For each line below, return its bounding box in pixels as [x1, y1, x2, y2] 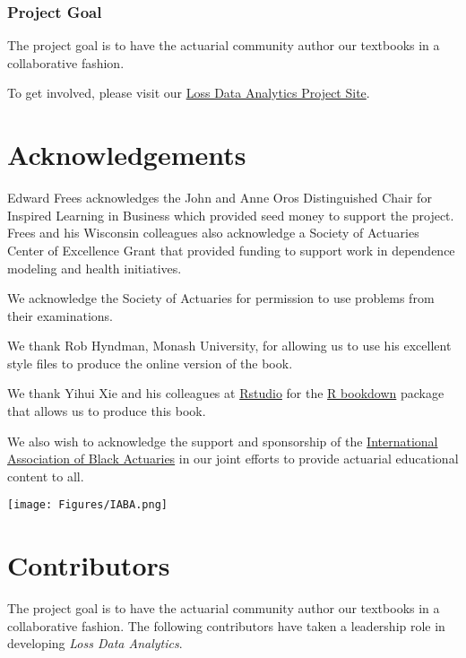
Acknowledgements [7, 136, 246, 173]
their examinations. [7, 306, 113, 325]
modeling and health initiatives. [7, 258, 182, 277]
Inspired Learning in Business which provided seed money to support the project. [7, 205, 454, 224]
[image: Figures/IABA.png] [7, 498, 168, 512]
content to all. [7, 466, 84, 485]
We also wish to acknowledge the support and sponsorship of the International [7, 431, 438, 450]
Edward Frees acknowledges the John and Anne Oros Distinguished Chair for [7, 188, 432, 207]
